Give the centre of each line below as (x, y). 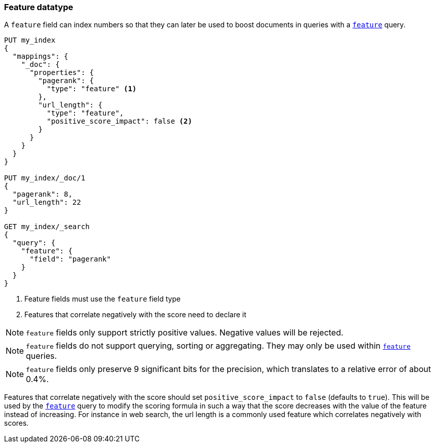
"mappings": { (40, 57)
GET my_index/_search (47, 227)
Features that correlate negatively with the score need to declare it (135, 315)
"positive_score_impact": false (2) (119, 121)
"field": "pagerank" (70, 259)
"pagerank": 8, (42, 194)
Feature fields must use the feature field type (103, 299)
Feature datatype (39, 7)
